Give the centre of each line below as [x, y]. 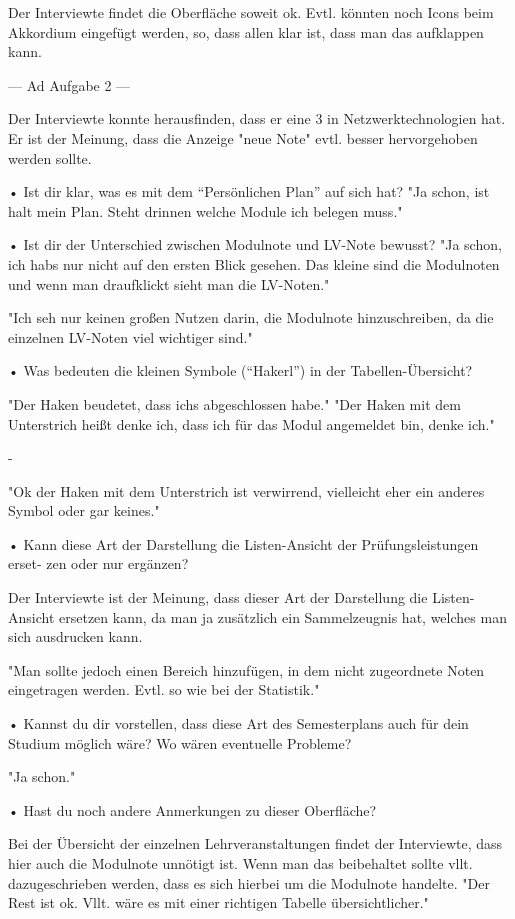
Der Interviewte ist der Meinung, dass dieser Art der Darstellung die [218, 597]
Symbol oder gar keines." [84, 510]
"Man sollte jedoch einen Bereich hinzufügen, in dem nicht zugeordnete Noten [246, 669]
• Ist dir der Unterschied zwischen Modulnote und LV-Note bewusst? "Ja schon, [255, 244]
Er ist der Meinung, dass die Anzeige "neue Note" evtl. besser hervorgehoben [243, 137]
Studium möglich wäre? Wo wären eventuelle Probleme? [180, 742]
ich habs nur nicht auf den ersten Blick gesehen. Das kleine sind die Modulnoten [254, 263]
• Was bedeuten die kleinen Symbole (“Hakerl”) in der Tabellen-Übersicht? [240, 370]
